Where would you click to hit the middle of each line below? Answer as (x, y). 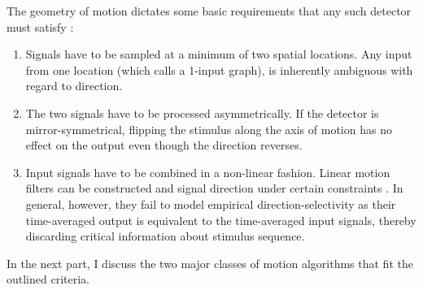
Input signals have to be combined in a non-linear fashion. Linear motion (208, 172)
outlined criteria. (48, 279)
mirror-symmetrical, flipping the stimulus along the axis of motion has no (209, 129)
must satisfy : (40, 26)
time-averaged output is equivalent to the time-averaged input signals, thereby (221, 220)
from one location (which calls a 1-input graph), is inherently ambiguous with (219, 69)
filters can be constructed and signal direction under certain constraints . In (214, 188)
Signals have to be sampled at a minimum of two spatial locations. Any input (219, 54)
